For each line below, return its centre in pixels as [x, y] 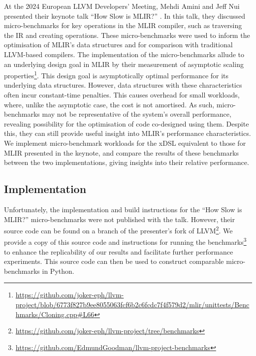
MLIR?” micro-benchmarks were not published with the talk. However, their [119, 219]
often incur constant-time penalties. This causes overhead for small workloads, [122, 95]
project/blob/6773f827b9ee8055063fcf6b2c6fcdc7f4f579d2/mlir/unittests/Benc [132, 305]
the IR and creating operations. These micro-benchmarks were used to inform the [127, 35]
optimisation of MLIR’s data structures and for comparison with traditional [118, 45]
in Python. [58, 271]
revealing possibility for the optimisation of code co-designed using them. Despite [127, 123]
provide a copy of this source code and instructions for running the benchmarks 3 [125, 241]
